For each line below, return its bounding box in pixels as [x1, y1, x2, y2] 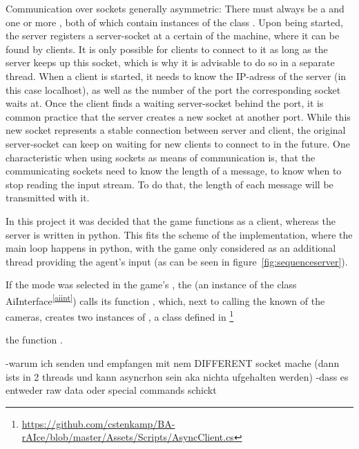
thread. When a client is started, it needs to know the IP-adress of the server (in [6, 68, 347, 83]
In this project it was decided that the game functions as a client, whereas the [6, 213, 336, 228]
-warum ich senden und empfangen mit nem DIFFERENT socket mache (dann [6, 355, 340, 370]
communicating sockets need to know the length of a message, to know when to [6, 163, 342, 178]
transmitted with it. [6, 190, 90, 205]
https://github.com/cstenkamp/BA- [21, 416, 175, 430]
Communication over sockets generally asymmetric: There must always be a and [6, 1, 345, 15]
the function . [6, 332, 63, 347]
